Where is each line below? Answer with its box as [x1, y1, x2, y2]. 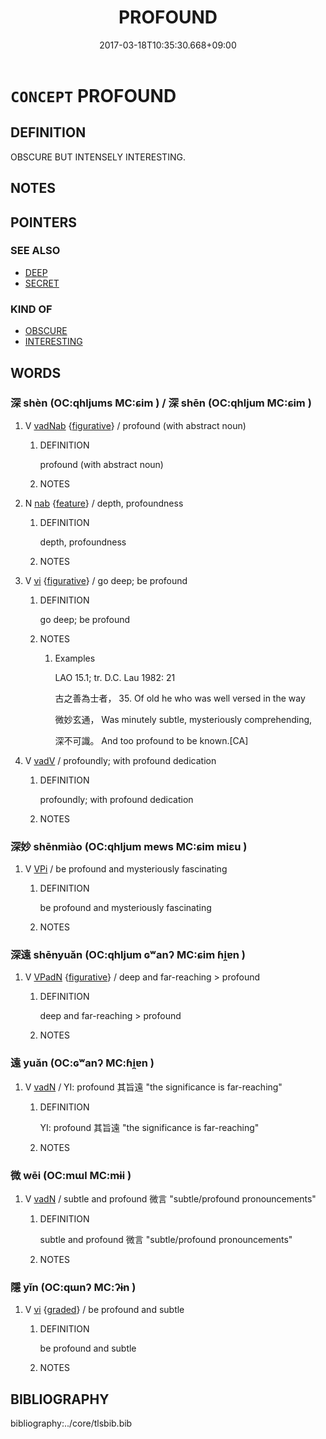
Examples [54, 652, 96, 664]
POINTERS [10, 214, 78, 231]
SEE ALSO [10, 244, 61, 258]
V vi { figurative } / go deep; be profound [24, 574, 188, 586]
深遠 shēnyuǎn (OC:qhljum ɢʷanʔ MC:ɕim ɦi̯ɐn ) [10, 948, 246, 962]
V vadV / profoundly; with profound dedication [24, 754, 217, 766]
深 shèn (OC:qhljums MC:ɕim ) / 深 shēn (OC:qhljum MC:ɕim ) [10, 396, 312, 410]
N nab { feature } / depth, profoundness [24, 497, 184, 509]
